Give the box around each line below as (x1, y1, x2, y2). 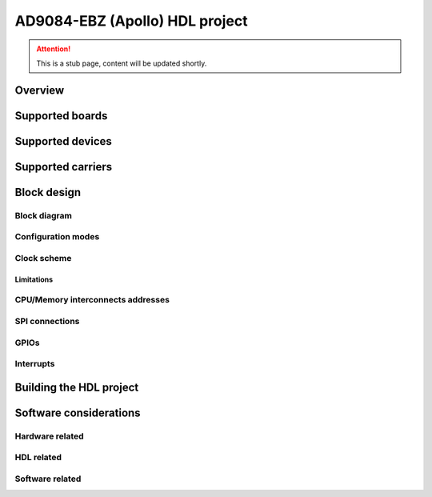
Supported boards (14, 109, 108, 122)
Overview (14, 83, 65, 97)
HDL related (14, 452, 62, 463)
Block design (14, 185, 82, 199)
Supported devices (14, 134, 112, 148)
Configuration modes (14, 231, 100, 242)
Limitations (14, 275, 54, 284)
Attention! (36, 44, 71, 54)
